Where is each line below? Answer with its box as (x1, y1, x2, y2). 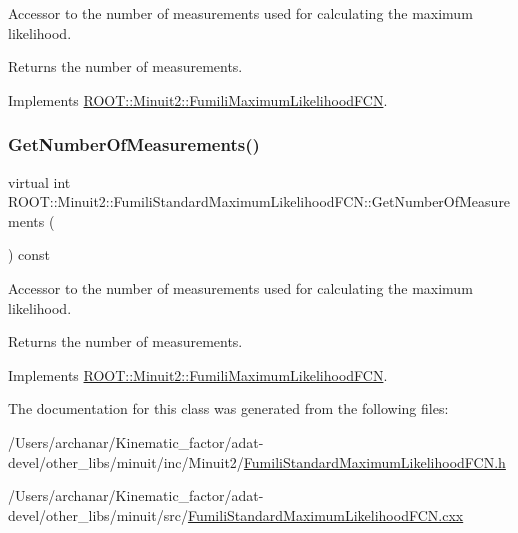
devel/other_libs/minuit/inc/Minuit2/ (8, 451, 244, 472)
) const (8, 244, 51, 265)
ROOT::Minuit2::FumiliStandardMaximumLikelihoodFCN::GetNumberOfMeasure (8, 191, 511, 212)
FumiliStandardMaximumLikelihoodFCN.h (243, 451, 506, 472)
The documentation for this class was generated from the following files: (8, 398, 449, 419)
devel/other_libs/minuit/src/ (8, 504, 188, 525)
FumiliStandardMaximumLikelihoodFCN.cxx (187, 504, 464, 525)
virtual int (8, 171, 71, 192)
